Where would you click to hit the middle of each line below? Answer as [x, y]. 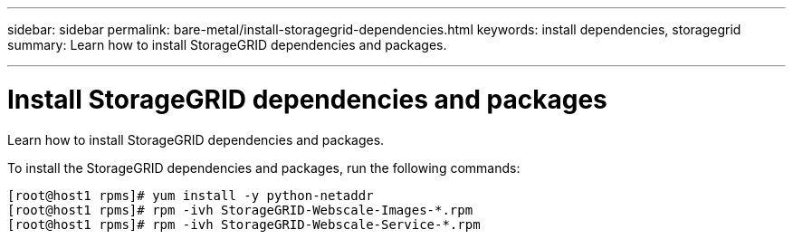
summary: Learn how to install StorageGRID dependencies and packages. [227, 45]
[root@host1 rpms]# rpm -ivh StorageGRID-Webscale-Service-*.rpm [244, 224]
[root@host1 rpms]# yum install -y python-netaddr [191, 195]
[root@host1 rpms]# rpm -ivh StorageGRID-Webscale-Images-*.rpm [240, 210]
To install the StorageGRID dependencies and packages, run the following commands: [264, 167]
